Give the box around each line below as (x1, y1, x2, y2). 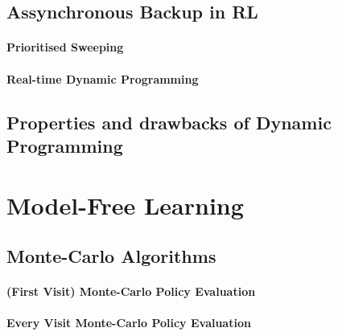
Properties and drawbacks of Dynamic (6, 109, 332, 134)
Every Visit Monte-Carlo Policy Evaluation (6, 314, 251, 331)
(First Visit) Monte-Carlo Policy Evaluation (6, 283, 256, 300)
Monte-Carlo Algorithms (6, 244, 216, 268)
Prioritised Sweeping (6, 39, 124, 55)
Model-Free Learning (6, 188, 244, 221)
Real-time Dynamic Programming (6, 70, 199, 87)
